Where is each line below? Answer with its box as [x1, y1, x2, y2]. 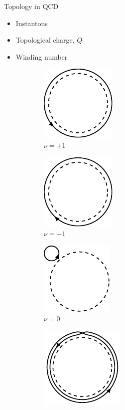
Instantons [15, 18, 48, 28]
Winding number [15, 51, 68, 62]
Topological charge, [15, 35, 75, 45]
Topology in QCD [4, 1, 59, 11]
